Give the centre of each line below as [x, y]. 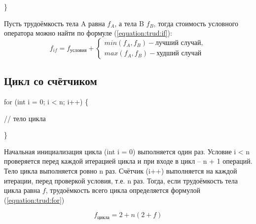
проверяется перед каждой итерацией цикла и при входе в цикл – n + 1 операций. [128, 161]
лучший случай [178, 43]
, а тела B [129, 23]
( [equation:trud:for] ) [34, 200]
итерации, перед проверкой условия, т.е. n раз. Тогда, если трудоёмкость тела [121, 180]
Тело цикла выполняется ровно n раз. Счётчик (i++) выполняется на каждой [121, 170]
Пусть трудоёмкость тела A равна [55, 23]
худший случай [179, 54]
